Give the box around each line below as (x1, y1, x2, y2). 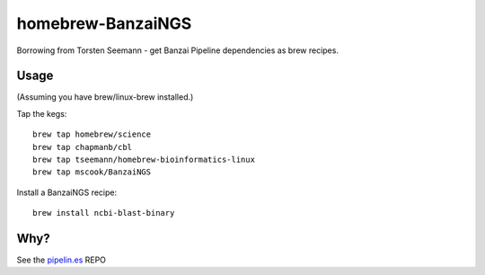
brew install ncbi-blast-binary (32, 208, 175, 218)
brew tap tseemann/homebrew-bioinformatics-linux (32, 155, 256, 165)
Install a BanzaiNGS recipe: (16, 187, 117, 198)
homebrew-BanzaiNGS (16, 13, 192, 33)
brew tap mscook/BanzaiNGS (32, 167, 152, 177)
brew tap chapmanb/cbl (32, 142, 133, 152)
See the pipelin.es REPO (16, 254, 107, 265)
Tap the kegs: (16, 108, 67, 119)
